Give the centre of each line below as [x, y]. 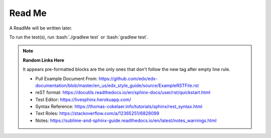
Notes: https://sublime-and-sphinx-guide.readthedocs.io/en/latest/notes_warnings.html [126, 120]
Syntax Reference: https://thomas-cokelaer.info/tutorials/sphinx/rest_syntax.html [119, 106]
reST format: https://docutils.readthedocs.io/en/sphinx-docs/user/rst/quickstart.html [123, 92]
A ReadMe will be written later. [41, 28]
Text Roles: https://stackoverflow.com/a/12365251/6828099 [97, 113]
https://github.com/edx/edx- [128, 78]
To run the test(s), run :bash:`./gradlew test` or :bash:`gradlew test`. [79, 37]
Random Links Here [44, 60]
